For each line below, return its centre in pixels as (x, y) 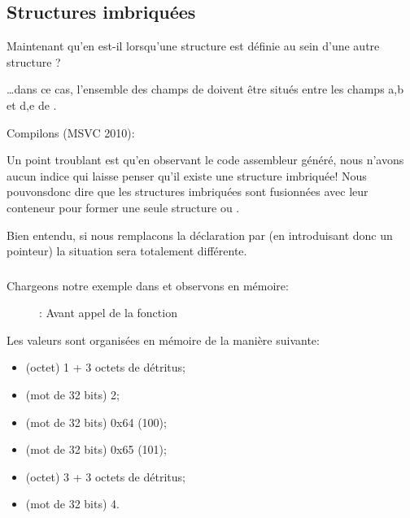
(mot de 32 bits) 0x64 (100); (96, 422)
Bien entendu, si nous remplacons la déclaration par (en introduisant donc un (200, 235)
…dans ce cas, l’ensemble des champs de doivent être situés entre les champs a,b (205, 89)
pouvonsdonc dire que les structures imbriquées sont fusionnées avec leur (188, 192)
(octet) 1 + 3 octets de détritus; (105, 367)
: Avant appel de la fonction (108, 313)
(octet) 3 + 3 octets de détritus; (105, 476)
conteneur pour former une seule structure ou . (123, 207)
